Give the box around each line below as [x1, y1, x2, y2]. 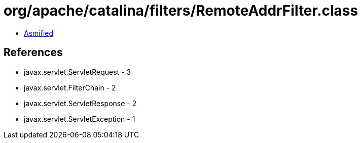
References [4, 46, 63, 59]
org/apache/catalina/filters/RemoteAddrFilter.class [4, 2, 358, 19]
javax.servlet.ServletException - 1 [24, 114, 135, 123]
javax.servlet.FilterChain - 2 [24, 83, 116, 92]
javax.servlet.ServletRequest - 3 [24, 67, 131, 76]
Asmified [24, 28, 54, 37]
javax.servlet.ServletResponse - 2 [24, 99, 137, 108]
